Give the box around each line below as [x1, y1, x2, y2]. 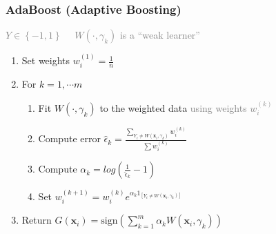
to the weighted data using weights [99, 100, 247, 115]
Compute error [38, 131, 101, 146]
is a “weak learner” [119, 28, 200, 42]
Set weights [21, 53, 70, 68]
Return [21, 213, 52, 227]
